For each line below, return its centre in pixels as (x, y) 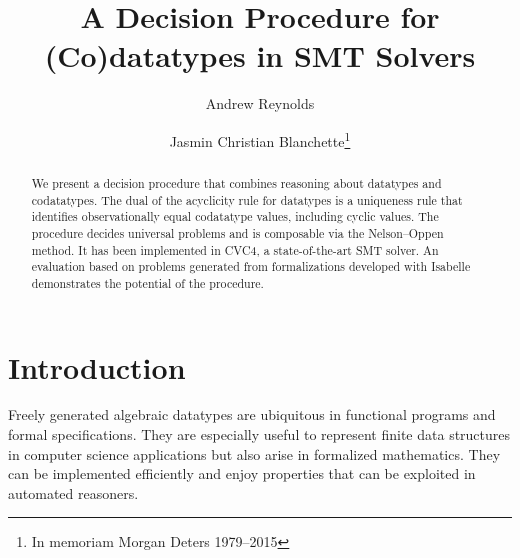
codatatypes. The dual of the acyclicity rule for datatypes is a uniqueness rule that (247, 199)
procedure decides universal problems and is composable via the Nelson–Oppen (237, 232)
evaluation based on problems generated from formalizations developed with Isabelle (251, 266)
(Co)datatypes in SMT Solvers (260, 55)
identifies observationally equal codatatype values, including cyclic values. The (235, 216)
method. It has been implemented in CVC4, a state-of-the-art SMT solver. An (235, 249)
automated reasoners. (73, 492)
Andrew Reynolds (260, 103)
